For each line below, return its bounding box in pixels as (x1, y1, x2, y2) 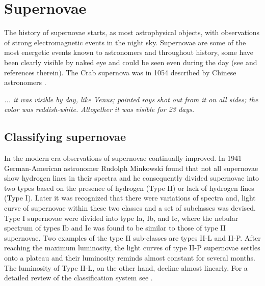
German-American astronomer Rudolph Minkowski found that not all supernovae (4, 162, 258, 173)
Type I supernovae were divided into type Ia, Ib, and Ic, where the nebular (4, 212, 238, 223)
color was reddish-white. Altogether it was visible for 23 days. (4, 104, 195, 115)
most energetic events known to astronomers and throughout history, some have (4, 47, 254, 58)
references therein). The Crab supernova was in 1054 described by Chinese (4, 67, 236, 77)
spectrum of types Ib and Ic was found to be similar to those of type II (4, 222, 226, 233)
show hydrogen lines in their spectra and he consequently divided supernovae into (4, 173, 259, 183)
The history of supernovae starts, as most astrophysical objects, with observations (4, 27, 260, 38)
